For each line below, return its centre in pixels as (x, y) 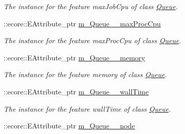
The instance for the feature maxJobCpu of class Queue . (91, 6)
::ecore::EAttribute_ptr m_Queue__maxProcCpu (82, 23)
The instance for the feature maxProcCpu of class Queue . (92, 40)
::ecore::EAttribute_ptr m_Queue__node (69, 126)
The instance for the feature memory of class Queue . (85, 74)
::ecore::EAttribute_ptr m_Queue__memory (75, 57)
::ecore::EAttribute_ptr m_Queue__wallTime (76, 91)
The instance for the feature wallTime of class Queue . (87, 108)
